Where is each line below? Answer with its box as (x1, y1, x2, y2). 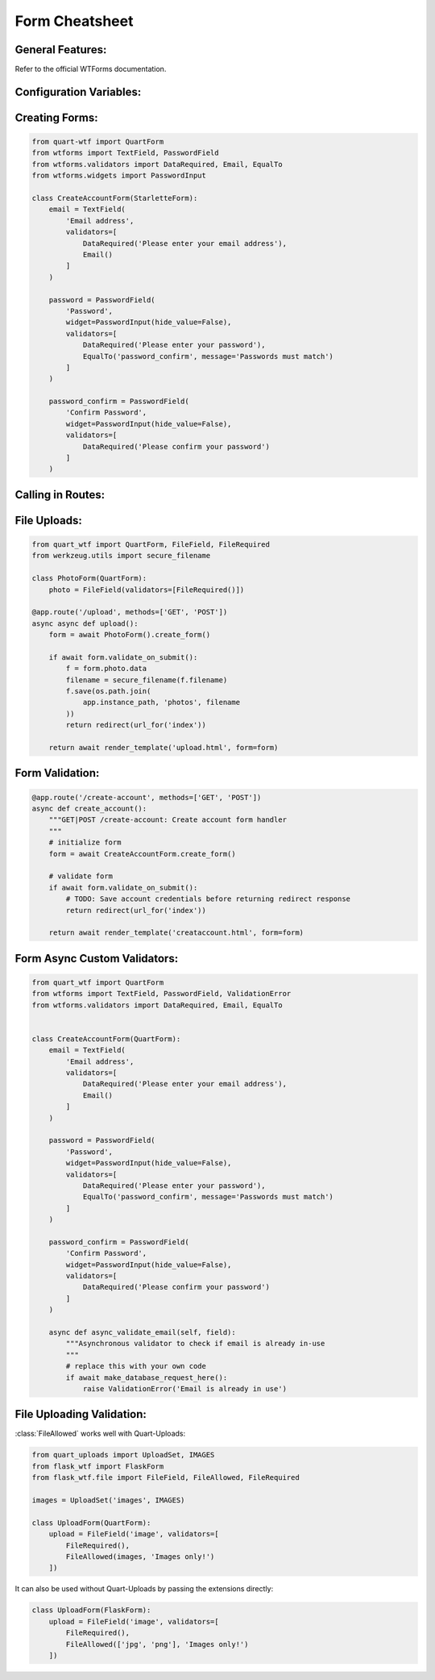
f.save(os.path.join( (65, 686, 151, 696)
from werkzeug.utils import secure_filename (31, 551, 211, 561)
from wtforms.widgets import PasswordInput (31, 171, 207, 181)
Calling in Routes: (14, 488, 106, 502)
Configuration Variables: (14, 85, 142, 98)
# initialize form (48, 838, 122, 847)
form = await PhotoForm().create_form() (48, 630, 211, 640)
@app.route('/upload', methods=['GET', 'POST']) (31, 607, 228, 617)
